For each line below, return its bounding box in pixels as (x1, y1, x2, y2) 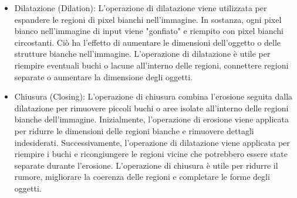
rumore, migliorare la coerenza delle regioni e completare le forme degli (14, 170, 270, 183)
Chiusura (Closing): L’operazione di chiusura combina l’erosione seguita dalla (14, 90, 293, 103)
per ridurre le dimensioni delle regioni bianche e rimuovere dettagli (14, 124, 254, 136)
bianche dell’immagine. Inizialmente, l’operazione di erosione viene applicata (14, 113, 289, 125)
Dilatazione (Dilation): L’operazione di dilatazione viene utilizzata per (14, 2, 267, 13)
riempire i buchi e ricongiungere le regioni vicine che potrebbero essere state (14, 148, 288, 160)
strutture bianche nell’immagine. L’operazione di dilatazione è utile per (14, 47, 271, 60)
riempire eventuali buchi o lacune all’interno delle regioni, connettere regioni (14, 59, 289, 71)
